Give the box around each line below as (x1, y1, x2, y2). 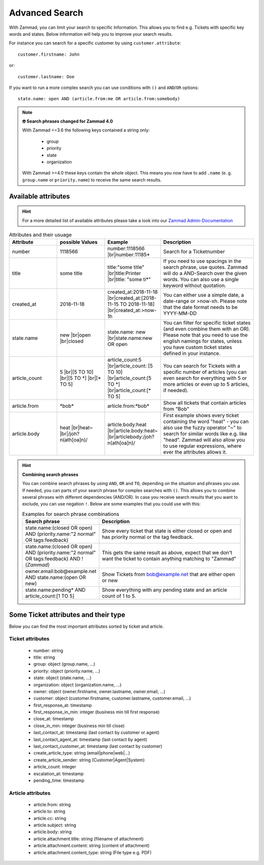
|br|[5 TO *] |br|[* (60, 375, 101, 381)
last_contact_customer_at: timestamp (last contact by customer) (33, 743, 163, 749)
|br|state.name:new (107, 335, 153, 342)
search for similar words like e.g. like (163, 430, 247, 437)
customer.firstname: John (18, 51, 80, 57)
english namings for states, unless (163, 338, 242, 345)
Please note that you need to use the (163, 332, 248, 338)
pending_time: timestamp (33, 777, 85, 783)
